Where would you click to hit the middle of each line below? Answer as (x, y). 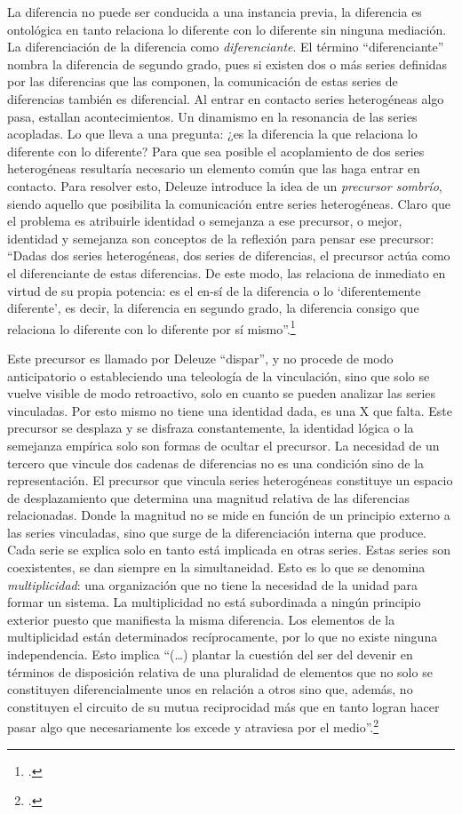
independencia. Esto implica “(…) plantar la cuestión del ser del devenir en (210, 654)
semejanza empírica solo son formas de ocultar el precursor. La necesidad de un (223, 445)
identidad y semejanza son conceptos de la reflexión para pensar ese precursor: (221, 238)
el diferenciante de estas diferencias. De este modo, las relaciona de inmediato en (227, 272)
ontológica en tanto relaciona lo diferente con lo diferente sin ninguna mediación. (227, 29)
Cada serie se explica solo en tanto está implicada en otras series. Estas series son (229, 550)
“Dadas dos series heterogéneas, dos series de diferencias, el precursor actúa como (229, 255)
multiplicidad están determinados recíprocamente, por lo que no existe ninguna (223, 637)
